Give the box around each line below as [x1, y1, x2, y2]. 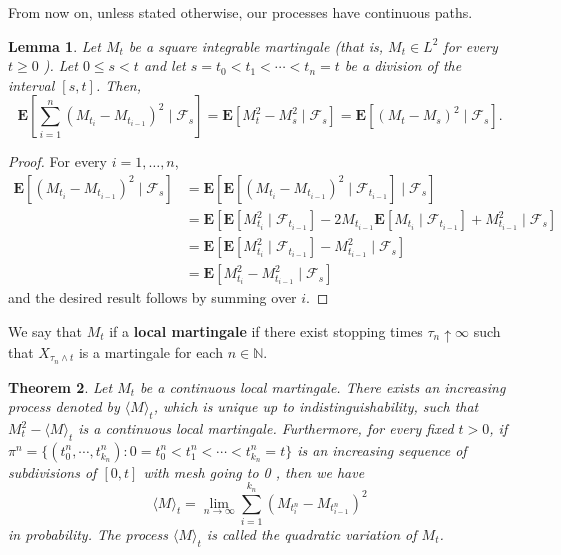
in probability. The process [8, 523, 168, 544]
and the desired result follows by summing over [8, 287, 297, 308]
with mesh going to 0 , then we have [143, 461, 365, 482]
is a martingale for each [78, 341, 223, 362]
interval [8, 74, 55, 95]
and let [143, 55, 186, 76]
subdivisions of [8, 461, 97, 482]
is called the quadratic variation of [206, 523, 417, 544]
